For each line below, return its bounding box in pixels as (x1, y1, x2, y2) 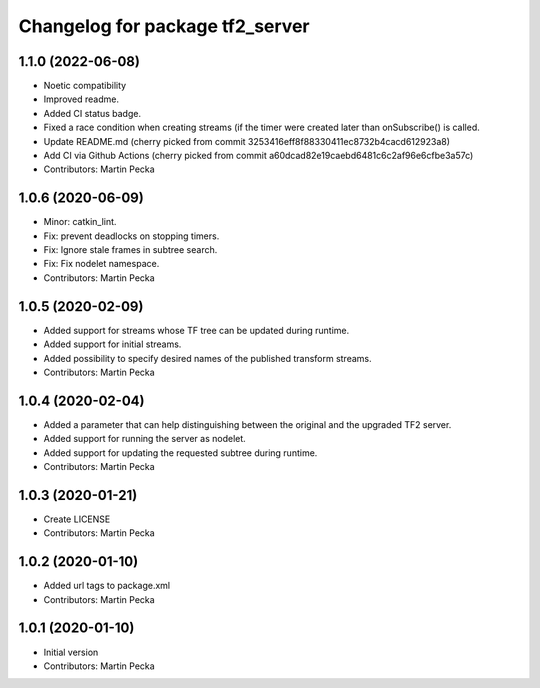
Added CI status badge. (43, 107, 142, 119)
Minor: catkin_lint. (43, 216, 117, 228)
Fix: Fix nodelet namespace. (43, 258, 160, 270)
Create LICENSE (43, 513, 111, 525)
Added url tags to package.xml (43, 580, 170, 592)
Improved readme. (43, 93, 120, 105)
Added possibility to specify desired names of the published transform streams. (43, 352, 372, 364)
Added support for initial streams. (43, 338, 182, 350)
